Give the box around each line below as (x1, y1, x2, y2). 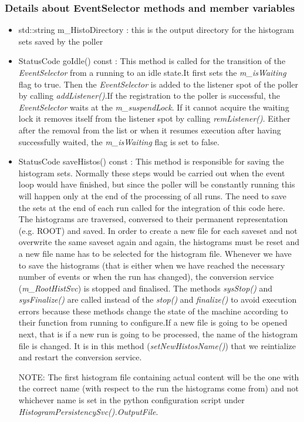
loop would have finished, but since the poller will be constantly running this (18, 178, 295, 190)
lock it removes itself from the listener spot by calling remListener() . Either (18, 112, 291, 125)
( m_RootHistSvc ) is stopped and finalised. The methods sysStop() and (18, 282, 273, 294)
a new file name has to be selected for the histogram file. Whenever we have (18, 247, 292, 259)
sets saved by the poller (18, 35, 103, 47)
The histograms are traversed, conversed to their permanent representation (18, 213, 288, 225)
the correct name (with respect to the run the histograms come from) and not (18, 382, 299, 394)
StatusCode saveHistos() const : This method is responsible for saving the (18, 155, 284, 168)
